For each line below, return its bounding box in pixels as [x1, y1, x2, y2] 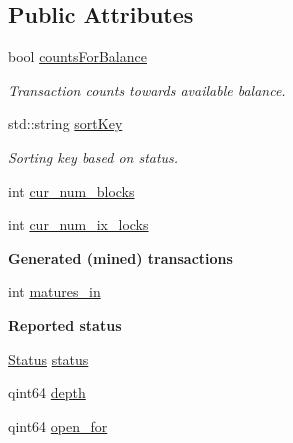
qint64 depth [8, 382, 86, 403]
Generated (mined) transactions [8, 247, 233, 268]
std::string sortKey [8, 113, 123, 134]
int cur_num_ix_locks [8, 214, 149, 235]
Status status [8, 348, 89, 369]
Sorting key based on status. [8, 146, 179, 167]
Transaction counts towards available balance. [8, 79, 286, 100]
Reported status [8, 314, 122, 335]
